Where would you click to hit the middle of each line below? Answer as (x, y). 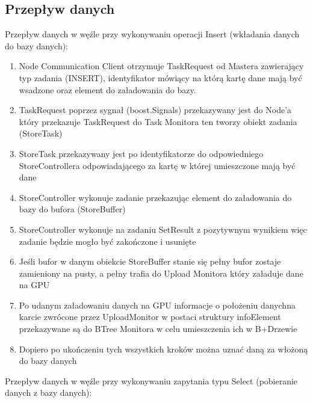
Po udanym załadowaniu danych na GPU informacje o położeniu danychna (157, 305)
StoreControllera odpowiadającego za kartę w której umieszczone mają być (157, 165)
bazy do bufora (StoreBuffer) (72, 209)
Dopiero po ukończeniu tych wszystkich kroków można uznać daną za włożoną (163, 349)
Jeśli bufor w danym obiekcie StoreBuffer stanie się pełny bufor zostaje (150, 261)
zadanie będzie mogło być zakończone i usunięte (107, 241)
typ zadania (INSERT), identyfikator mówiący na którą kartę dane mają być (160, 77)
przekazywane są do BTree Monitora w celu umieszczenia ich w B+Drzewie (158, 329)
